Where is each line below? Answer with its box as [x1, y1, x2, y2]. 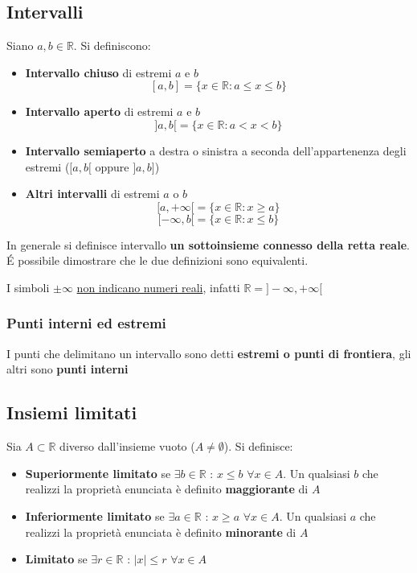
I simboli [6, 278, 50, 295]
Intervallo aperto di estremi [25, 103, 174, 120]
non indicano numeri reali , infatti [76, 278, 240, 295]
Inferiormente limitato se [25, 507, 165, 524]
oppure [95, 158, 129, 175]
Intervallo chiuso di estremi [25, 64, 172, 80]
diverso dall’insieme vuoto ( [59, 438, 195, 455]
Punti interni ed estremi [6, 313, 166, 333]
